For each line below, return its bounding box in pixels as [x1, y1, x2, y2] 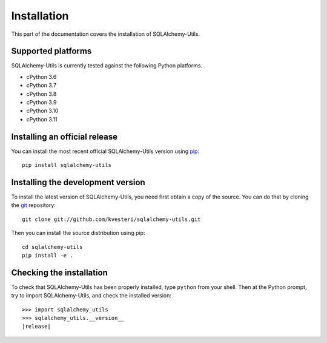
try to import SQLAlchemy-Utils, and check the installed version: [11, 292, 172, 299]
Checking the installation [11, 267, 108, 277]
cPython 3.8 [26, 90, 57, 97]
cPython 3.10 [26, 107, 59, 115]
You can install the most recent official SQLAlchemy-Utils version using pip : [11, 148, 200, 155]
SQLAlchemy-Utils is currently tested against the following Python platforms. [11, 62, 203, 69]
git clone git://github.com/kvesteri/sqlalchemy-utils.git [22, 216, 201, 223]
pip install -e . [22, 252, 73, 259]
